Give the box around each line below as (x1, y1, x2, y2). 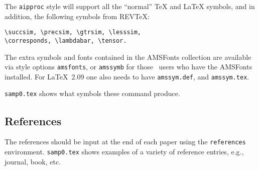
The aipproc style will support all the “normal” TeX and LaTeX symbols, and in (5, 1, 255, 11)
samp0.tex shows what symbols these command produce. (5, 88, 180, 99)
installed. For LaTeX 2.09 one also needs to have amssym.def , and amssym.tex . (5, 71, 249, 81)
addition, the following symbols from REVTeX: (5, 11, 150, 21)
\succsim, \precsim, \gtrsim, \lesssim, (5, 29, 142, 36)
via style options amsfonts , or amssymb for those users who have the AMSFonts (5, 61, 252, 72)
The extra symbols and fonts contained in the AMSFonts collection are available (5, 51, 251, 62)
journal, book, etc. (5, 156, 61, 166)
